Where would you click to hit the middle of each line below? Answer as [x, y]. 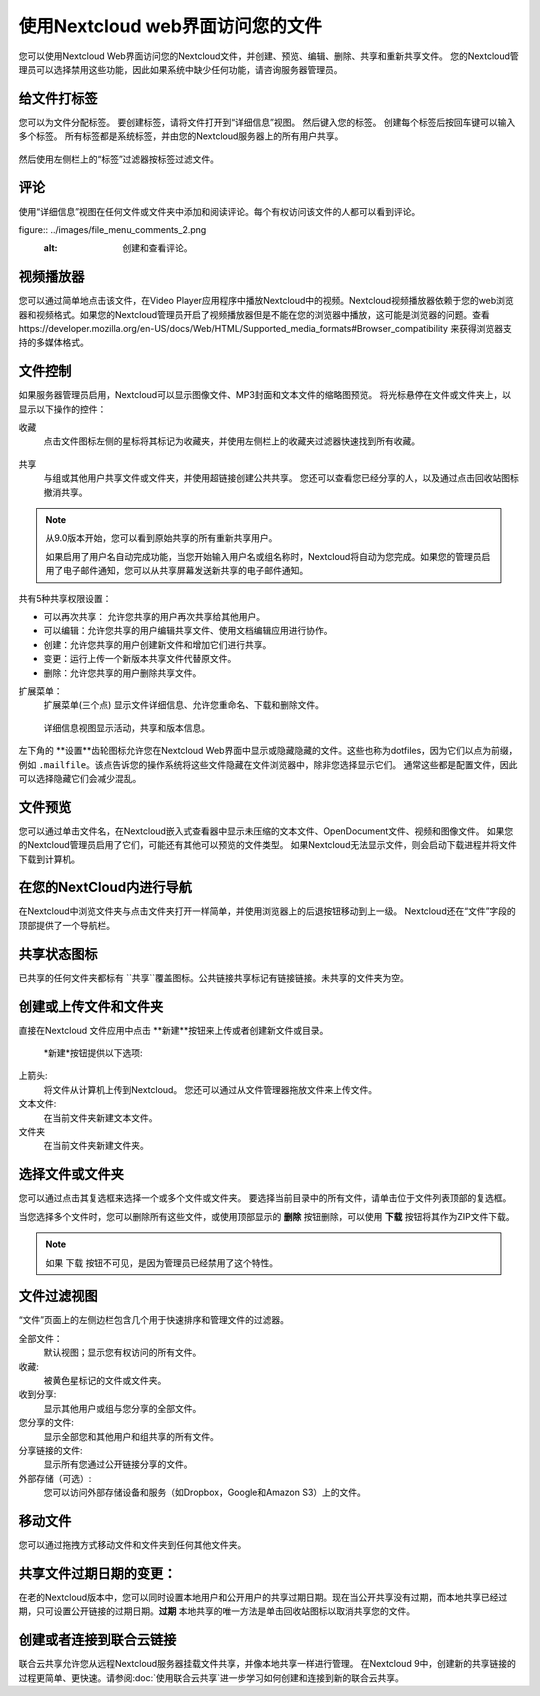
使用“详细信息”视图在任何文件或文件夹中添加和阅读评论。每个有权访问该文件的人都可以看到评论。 [219, 211]
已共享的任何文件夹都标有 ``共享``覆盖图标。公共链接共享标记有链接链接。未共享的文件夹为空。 [214, 977]
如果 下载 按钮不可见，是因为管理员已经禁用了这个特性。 [162, 1262]
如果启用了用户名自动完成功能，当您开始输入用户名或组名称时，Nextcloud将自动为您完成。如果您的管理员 [263, 556]
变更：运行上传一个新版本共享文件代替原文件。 [140, 659]
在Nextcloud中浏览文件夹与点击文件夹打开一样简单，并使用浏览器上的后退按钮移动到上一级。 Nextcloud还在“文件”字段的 [267, 911]
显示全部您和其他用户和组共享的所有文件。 [131, 1436]
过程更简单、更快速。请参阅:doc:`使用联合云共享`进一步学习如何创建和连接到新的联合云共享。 [211, 1677]
